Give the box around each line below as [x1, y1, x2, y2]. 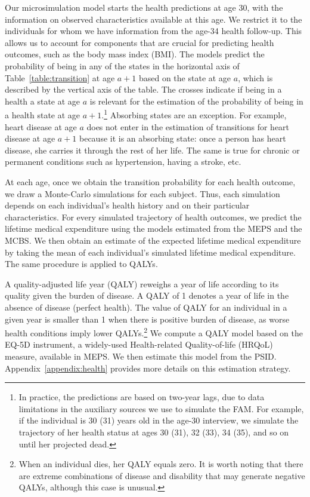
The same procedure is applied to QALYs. [5, 257, 158, 270]
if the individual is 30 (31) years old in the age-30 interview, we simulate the [18, 414, 299, 427]
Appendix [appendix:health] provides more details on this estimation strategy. [5, 361, 291, 374]
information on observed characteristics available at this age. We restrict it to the [5, 13, 302, 25]
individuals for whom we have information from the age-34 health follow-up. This [5, 24, 302, 37]
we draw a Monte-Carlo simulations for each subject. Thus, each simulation [5, 187, 280, 200]
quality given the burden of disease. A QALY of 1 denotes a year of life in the [5, 289, 289, 302]
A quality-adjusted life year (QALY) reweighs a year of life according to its [5, 277, 279, 290]
